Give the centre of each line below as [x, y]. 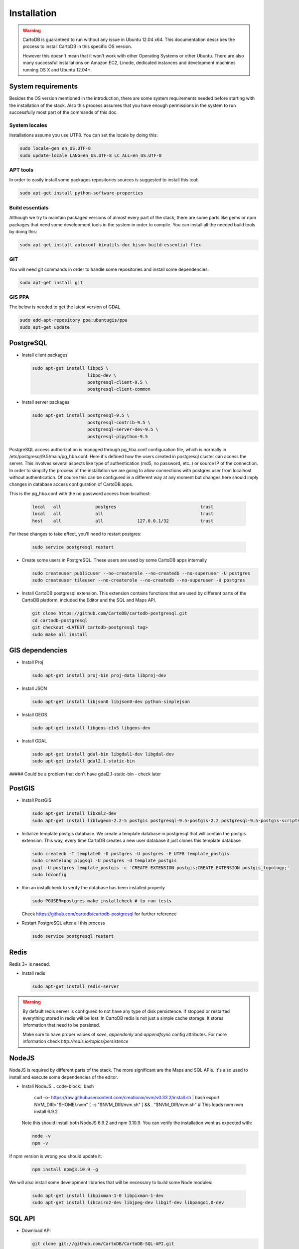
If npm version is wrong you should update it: [56, 1156]
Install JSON [34, 688]
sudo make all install [60, 634]
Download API [36, 1230]
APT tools [21, 170]
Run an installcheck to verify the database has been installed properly [93, 888]
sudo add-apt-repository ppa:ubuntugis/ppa [74, 320]
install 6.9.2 [46, 1112]
